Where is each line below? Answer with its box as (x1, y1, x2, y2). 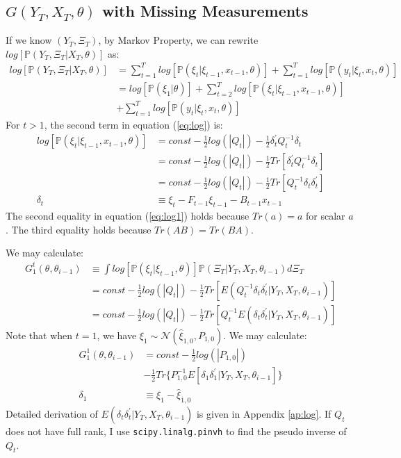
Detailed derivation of (6, 406, 98, 420)
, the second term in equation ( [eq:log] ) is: (44, 117, 223, 131)
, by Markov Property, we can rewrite (98, 33, 259, 47)
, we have (97, 327, 137, 342)
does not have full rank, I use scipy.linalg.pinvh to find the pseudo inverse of (6, 423, 347, 438)
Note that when (6, 327, 73, 342)
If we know (6, 33, 52, 47)
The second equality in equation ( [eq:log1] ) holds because (6, 208, 249, 222)
